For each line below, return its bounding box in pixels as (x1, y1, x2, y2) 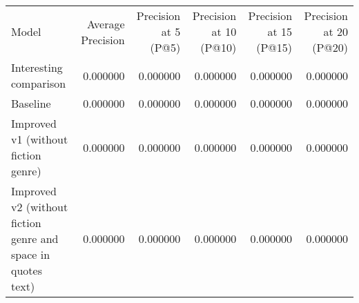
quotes (11, 262, 42, 278)
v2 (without (11, 199, 68, 215)
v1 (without (11, 131, 68, 147)
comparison (11, 75, 66, 91)
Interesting (11, 59, 63, 75)
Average (86, 15, 125, 32)
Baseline (11, 95, 51, 111)
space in (11, 246, 50, 262)
